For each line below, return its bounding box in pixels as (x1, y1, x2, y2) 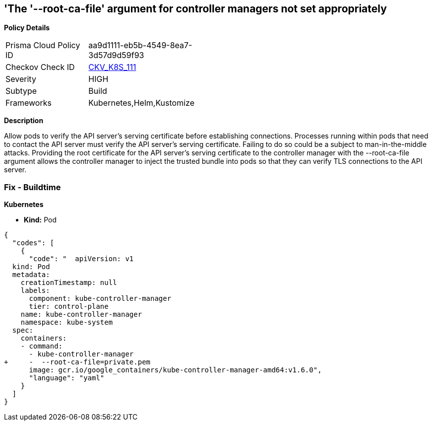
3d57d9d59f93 (88, 50, 144, 61)
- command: (20, 342, 63, 351)
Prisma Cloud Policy (5, 40, 80, 51)
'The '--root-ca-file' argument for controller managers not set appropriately (4, 2, 387, 15)
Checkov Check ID (5, 62, 75, 72)
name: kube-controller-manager (20, 310, 142, 319)
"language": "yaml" (29, 374, 105, 382)
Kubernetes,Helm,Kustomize (88, 98, 194, 108)
